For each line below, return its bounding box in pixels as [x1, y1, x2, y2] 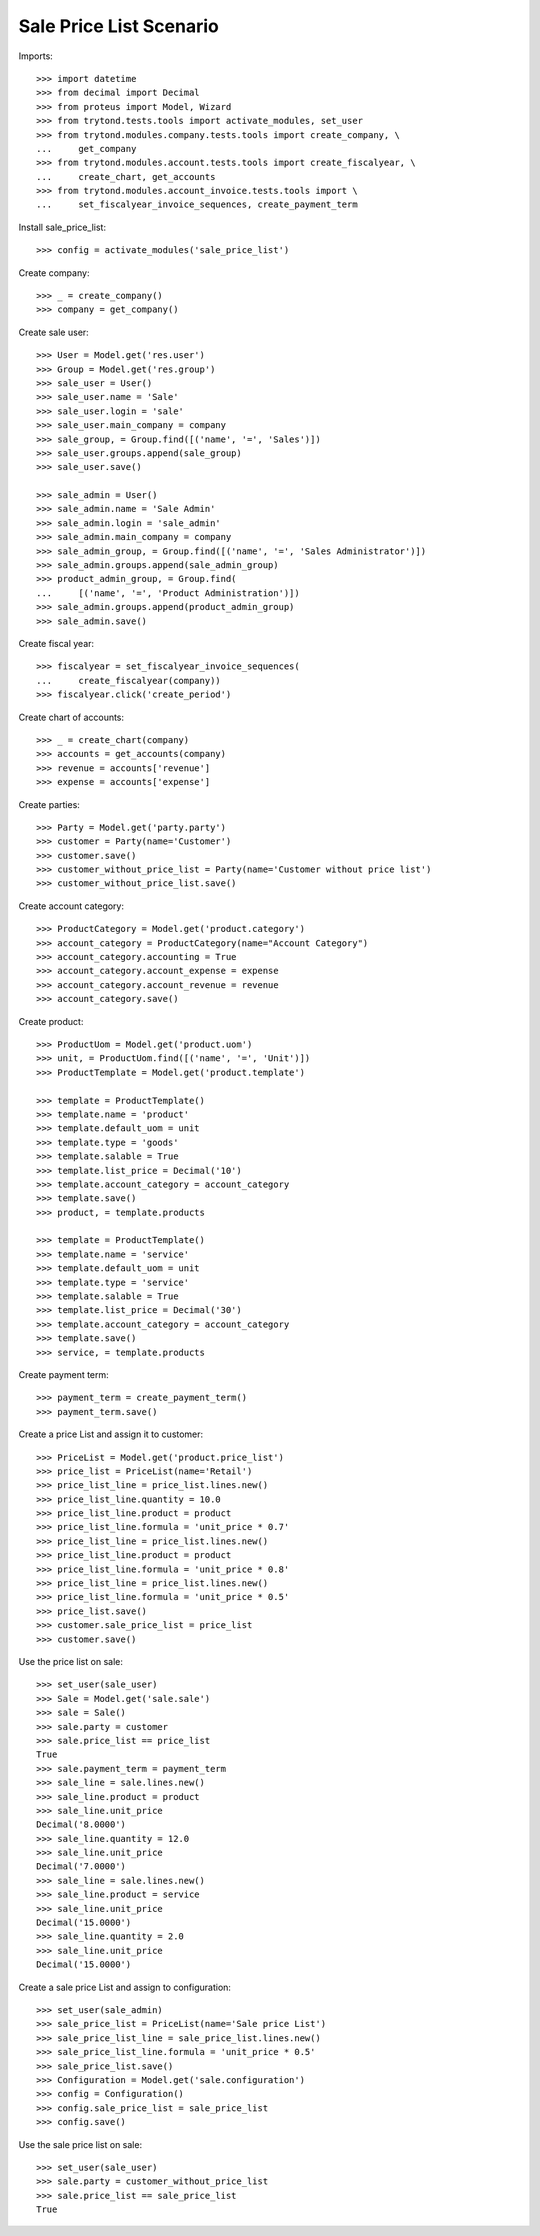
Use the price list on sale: [18, 1656, 124, 1667]
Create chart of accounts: [18, 711, 125, 723]
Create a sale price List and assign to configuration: [18, 1981, 232, 1993]
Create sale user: [18, 326, 89, 338]
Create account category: [18, 900, 125, 912]
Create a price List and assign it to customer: [18, 1428, 204, 1440]
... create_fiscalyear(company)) [36, 675, 222, 686]
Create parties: [18, 798, 80, 810]
